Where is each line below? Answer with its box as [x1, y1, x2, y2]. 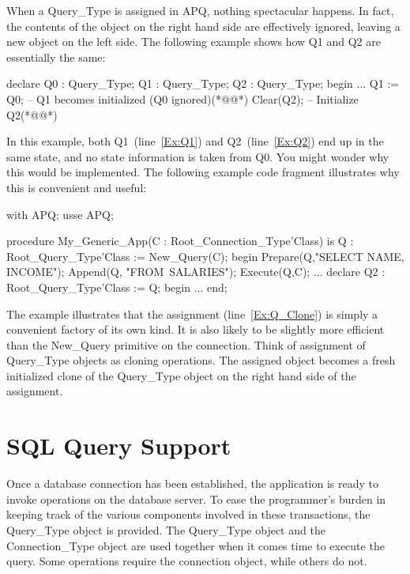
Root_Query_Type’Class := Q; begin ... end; [6, 278, 228, 295]
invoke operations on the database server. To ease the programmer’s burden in [6, 490, 386, 507]
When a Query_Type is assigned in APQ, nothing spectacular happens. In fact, [6, 2, 394, 18]
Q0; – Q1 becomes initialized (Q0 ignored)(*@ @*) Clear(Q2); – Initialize [6, 90, 359, 107]
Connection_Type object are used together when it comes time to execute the [6, 537, 385, 553]
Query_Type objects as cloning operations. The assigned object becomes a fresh [6, 352, 396, 368]
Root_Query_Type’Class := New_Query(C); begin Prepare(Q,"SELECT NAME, [6, 247, 404, 264]
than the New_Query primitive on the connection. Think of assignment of [6, 336, 366, 353]
